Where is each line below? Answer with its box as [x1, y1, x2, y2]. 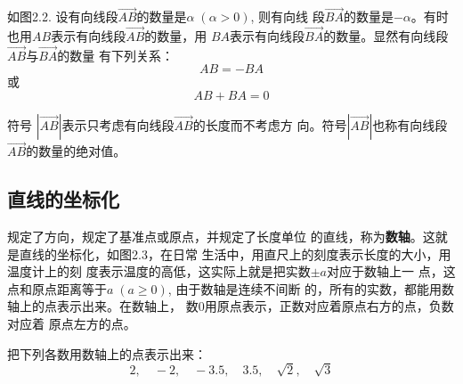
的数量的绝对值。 [26, 142, 126, 160]
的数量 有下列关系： [57, 45, 174, 64]
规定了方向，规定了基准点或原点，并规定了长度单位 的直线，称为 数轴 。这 [7, 227, 435, 246]
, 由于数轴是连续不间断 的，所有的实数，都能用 [167, 279, 443, 298]
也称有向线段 [372, 116, 448, 135]
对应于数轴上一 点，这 [326, 262, 456, 281]
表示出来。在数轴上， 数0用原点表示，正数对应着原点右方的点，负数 [56, 297, 454, 315]
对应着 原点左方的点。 [7, 315, 136, 333]
